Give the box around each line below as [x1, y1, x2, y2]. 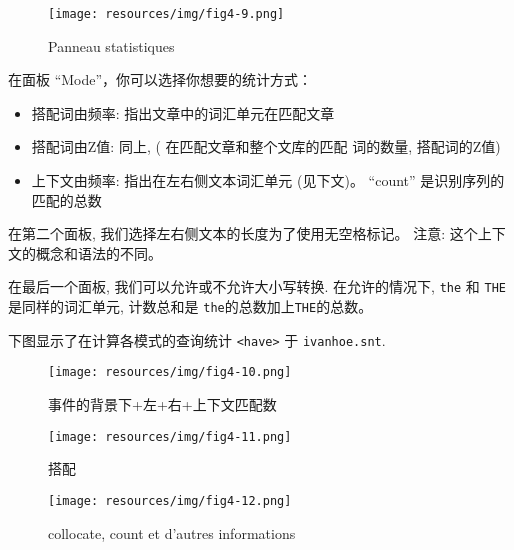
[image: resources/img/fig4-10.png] [48, 365, 292, 380]
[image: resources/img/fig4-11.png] [48, 429, 292, 444]
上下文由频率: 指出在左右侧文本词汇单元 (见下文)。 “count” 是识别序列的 [31, 170, 505, 191]
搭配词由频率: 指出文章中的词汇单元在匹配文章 [31, 102, 335, 123]
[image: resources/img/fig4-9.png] [48, 7, 285, 21]
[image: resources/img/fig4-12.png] [48, 493, 292, 508]
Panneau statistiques [48, 35, 175, 56]
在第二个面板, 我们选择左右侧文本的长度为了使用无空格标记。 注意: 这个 [8, 223, 478, 244]
